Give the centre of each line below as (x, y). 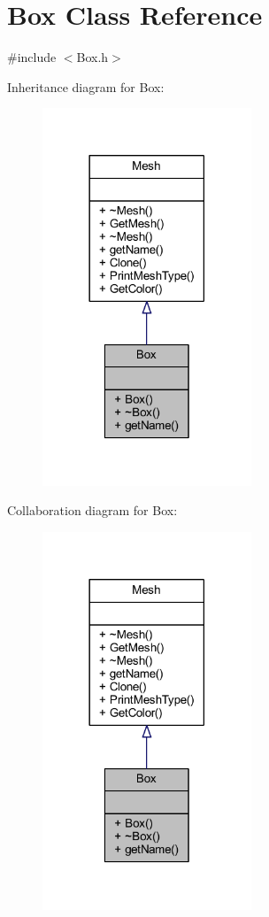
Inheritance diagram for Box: (86, 86)
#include (32, 57)
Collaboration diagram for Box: (92, 510)
